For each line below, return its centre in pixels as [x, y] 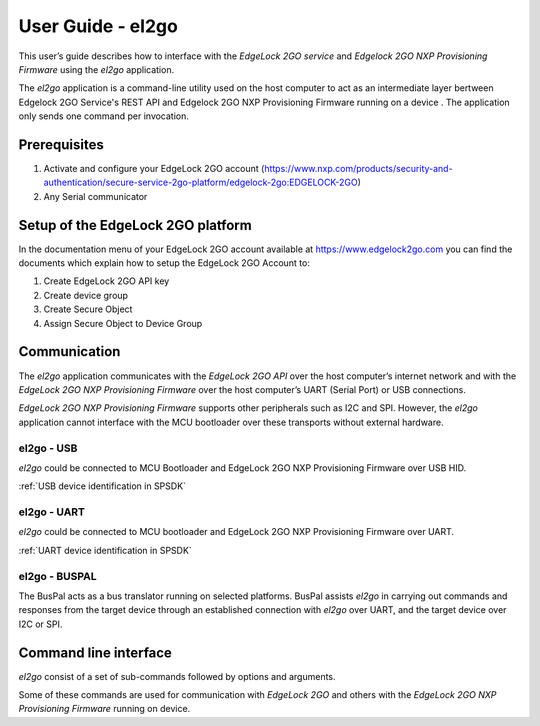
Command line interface [95, 652]
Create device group [86, 295]
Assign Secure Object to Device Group [123, 323]
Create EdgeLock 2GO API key [106, 281]
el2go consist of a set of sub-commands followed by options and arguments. [177, 676]
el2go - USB [48, 448]
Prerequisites [61, 144]
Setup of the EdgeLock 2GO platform [135, 225]
